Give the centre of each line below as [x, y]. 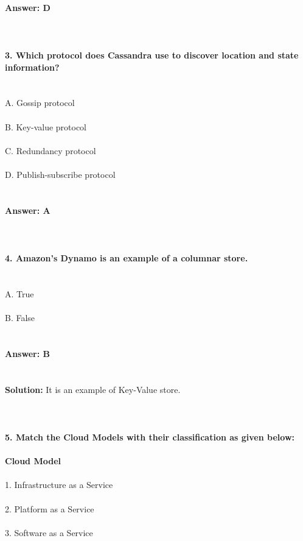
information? [32, 67]
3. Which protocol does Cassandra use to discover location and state [152, 55]
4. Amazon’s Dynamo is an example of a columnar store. [127, 258]
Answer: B [27, 353]
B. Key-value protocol [46, 126]
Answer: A [28, 210]
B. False [20, 318]
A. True [19, 293]
